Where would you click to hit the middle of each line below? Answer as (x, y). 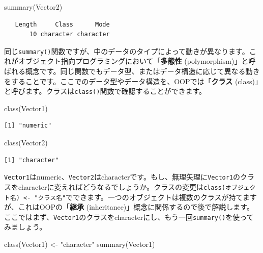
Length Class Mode (62, 24)
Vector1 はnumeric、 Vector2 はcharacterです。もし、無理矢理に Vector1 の (122, 177)
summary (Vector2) (33, 7)
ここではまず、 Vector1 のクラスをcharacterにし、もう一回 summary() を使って (129, 217)
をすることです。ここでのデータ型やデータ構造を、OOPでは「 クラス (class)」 (131, 81)
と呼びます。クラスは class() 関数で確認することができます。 (105, 91)
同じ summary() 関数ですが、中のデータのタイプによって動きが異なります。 (127, 51)
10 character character (70, 34)
